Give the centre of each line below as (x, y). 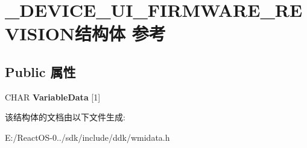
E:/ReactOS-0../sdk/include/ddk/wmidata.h (87, 137)
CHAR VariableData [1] (53, 97)
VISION (40, 33)
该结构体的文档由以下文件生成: (65, 117)
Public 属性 (40, 71)
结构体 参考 (120, 33)
